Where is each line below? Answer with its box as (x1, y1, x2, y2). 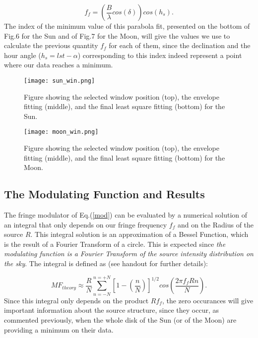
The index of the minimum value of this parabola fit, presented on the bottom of (4, 21, 250, 31)
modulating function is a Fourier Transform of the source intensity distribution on (4, 248, 254, 259)
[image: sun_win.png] (24, 77, 95, 84)
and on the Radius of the (177, 219, 254, 229)
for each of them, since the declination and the (109, 40, 251, 51)
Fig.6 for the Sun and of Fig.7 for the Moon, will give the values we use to (4, 30, 230, 41)
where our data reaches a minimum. (4, 59, 113, 70)
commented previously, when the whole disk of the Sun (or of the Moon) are (4, 314, 237, 325)
